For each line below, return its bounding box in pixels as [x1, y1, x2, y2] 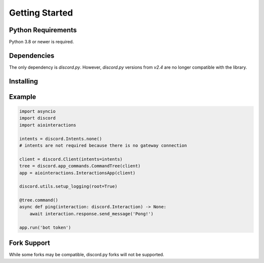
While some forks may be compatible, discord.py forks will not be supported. [9, 252, 164, 258]
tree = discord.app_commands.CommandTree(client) [19, 163, 141, 169]
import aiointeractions [19, 122, 77, 128]
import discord [19, 115, 56, 121]
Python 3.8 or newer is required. [9, 39, 74, 45]
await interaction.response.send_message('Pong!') [29, 211, 154, 217]
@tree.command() [19, 198, 59, 203]
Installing [9, 77, 39, 85]
